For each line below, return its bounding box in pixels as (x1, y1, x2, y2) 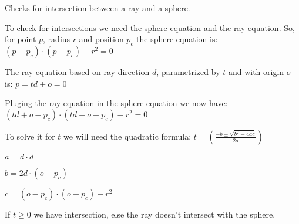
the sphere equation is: (136, 33, 218, 45)
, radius (43, 33, 70, 45)
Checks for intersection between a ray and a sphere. (5, 2, 190, 13)
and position (79, 33, 124, 45)
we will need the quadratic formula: (63, 130, 192, 142)
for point (5, 33, 36, 45)
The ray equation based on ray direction (5, 65, 150, 77)
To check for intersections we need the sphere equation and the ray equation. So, (5, 21, 295, 33)
